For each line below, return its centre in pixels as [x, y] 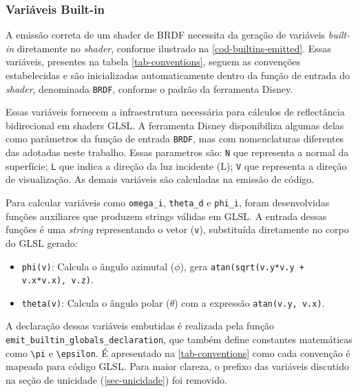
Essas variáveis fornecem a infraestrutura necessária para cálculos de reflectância [175, 112]
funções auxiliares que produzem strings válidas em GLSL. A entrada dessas [166, 216]
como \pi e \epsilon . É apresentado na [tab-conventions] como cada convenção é [178, 352]
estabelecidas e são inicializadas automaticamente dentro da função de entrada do [178, 75]
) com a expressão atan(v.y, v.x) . [250, 302]
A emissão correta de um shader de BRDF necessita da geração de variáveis [166, 35]
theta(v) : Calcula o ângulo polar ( [96, 302]
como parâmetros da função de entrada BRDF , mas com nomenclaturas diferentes [175, 139]
